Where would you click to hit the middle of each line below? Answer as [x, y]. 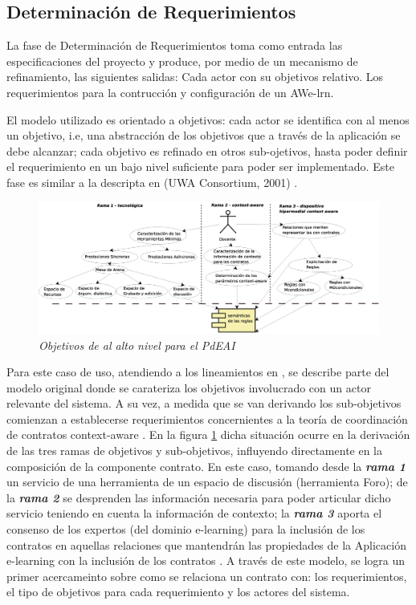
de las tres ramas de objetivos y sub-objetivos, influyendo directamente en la [195, 451]
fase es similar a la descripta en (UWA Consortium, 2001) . [152, 182]
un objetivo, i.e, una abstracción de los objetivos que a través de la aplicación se [204, 135]
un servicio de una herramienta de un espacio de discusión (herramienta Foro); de [207, 482]
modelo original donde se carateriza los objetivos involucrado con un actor [189, 387]
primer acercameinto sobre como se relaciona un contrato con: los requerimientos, [207, 576]
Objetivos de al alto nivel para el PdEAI [137, 345]
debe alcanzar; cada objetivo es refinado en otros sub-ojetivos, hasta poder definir [207, 150]
